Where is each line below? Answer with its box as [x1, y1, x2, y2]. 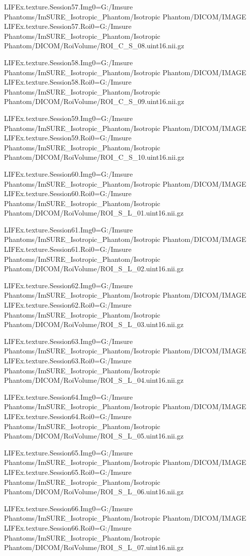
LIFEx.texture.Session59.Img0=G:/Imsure [4, 112, 133, 123]
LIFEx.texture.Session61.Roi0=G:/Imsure [4, 244, 131, 254]
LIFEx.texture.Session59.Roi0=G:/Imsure [4, 132, 131, 143]
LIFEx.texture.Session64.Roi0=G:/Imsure [4, 411, 131, 421]
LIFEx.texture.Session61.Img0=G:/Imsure [4, 224, 133, 234]
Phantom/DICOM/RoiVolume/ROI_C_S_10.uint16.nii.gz [4, 152, 184, 162]
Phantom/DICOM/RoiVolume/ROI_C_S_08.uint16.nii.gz [4, 40, 184, 51]
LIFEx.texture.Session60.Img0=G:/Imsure [4, 168, 133, 179]
